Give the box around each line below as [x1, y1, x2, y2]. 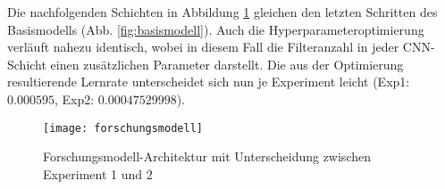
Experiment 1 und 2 [43, 164, 153, 183]
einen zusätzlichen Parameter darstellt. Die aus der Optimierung [50, 54, 404, 73]
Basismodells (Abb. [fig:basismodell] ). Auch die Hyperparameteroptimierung [7, 20, 424, 38]
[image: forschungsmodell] [43, 121, 203, 135]
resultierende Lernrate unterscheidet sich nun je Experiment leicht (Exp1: [7, 72, 410, 91]
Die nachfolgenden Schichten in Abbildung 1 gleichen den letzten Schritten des [7, 3, 438, 21]
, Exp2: [54, 89, 95, 108]
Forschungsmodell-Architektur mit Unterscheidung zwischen [43, 147, 371, 166]
